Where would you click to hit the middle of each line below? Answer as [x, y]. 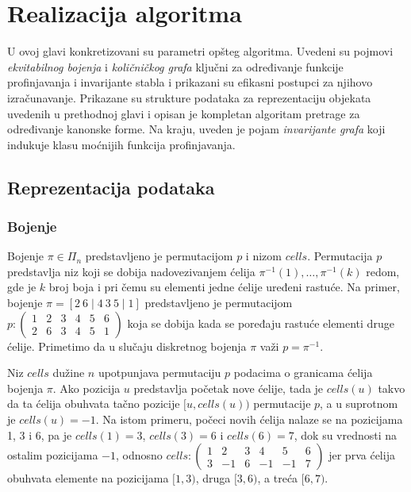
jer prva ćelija [362, 455]
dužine [69, 373]
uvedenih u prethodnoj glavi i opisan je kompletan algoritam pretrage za [184, 113]
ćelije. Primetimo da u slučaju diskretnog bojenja [127, 346]
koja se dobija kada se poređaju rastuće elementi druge [261, 323]
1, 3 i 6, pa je [40, 434]
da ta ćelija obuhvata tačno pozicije [94, 404]
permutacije [282, 404]
